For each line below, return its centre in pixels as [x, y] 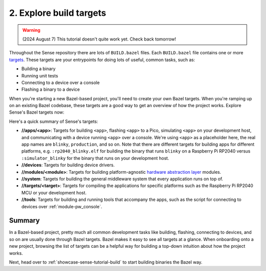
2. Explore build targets [58, 13]
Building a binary [39, 69]
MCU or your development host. [54, 193]
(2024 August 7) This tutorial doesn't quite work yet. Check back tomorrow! [99, 39]
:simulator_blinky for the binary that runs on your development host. [95, 158]
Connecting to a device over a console [61, 82]
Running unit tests [40, 76]
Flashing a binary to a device [51, 89]
